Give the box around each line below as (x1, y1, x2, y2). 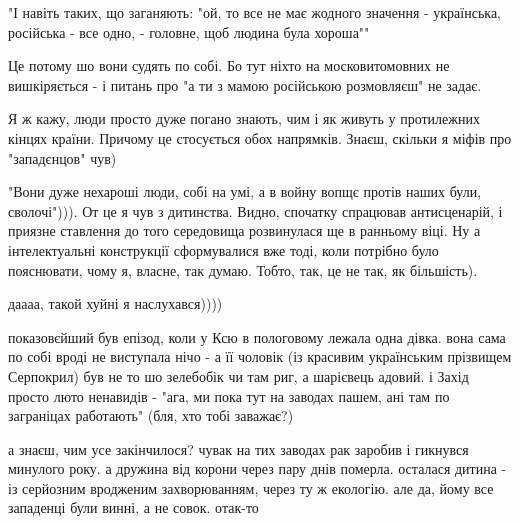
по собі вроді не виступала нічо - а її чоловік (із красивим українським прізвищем (8, 346, 512, 367)
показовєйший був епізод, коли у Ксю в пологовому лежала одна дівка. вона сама (8, 326, 506, 347)
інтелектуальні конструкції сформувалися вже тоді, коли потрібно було (8, 239, 439, 260)
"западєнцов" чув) (8, 147, 117, 168)
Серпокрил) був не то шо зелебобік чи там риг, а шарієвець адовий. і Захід (8, 365, 469, 386)
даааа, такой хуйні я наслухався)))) (8, 293, 223, 314)
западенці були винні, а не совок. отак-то (8, 497, 259, 518)
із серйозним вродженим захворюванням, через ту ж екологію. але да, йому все (8, 477, 494, 498)
